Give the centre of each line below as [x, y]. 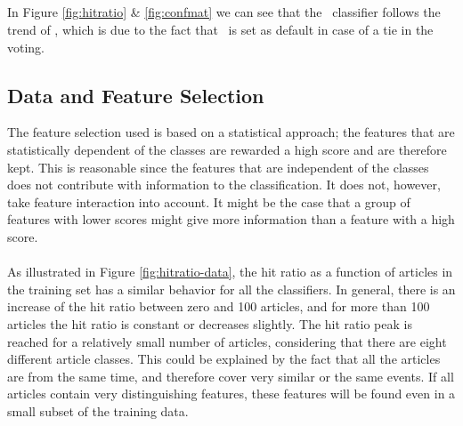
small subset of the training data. [98, 410]
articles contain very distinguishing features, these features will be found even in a [231, 394]
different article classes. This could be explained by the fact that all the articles [224, 359]
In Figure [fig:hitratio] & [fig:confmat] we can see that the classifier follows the [224, 12]
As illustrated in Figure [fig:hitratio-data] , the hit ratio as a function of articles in [230, 272]
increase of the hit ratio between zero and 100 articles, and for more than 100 [219, 306]
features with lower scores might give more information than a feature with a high [231, 219]
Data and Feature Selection [136, 95]
